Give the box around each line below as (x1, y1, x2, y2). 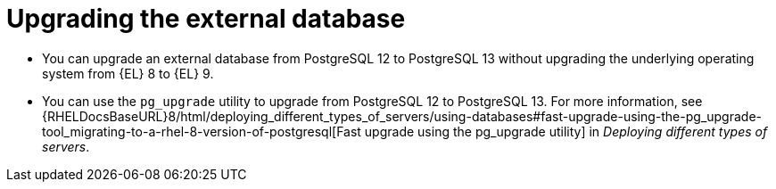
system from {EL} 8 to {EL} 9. (42, 65, 214, 81)
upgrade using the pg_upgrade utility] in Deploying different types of (364, 123, 768, 139)
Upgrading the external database (6, 4, 406, 34)
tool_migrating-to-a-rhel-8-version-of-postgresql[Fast (42, 123, 361, 139)
